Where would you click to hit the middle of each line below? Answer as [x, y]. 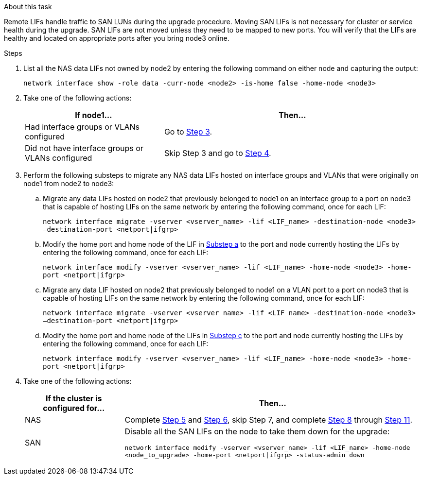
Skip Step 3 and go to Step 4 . [218, 153]
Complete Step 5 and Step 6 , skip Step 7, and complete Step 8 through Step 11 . [269, 420]
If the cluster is [74, 398]
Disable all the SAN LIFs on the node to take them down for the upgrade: [257, 431]
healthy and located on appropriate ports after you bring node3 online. [117, 38]
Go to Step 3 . [188, 132]
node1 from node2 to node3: [69, 183]
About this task [28, 7]
